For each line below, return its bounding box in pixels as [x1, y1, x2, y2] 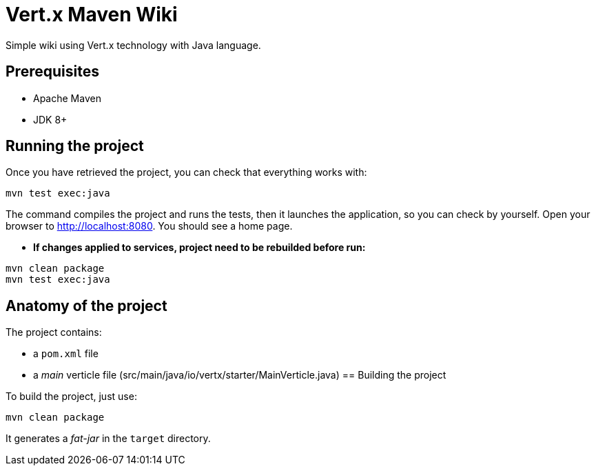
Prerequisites [6, 63, 99, 81]
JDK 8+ [33, 113, 68, 126]
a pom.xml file [33, 348, 99, 360]
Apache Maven [33, 92, 101, 104]
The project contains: [6, 326, 102, 339]
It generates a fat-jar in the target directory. [6, 432, 211, 445]
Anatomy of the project [6, 297, 167, 314]
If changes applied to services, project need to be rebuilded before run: [33, 241, 366, 254]
